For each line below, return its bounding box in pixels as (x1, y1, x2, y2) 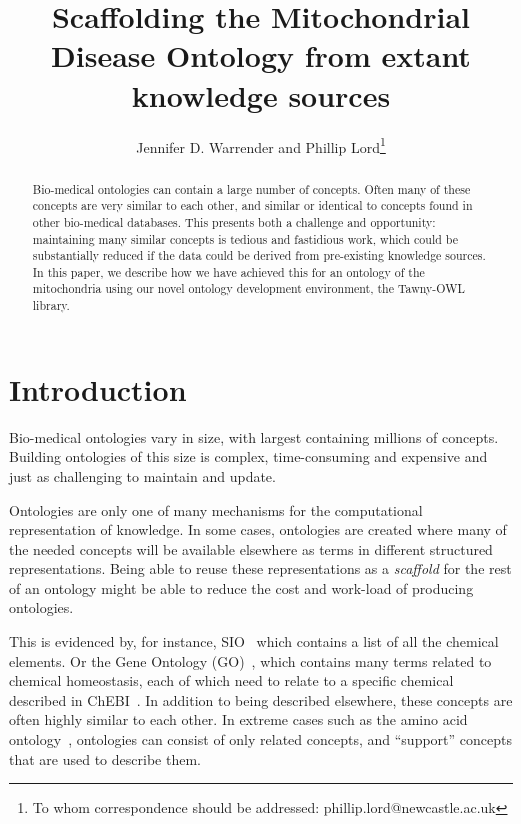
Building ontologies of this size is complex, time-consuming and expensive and (9, 446, 488, 467)
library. (32, 297, 70, 314)
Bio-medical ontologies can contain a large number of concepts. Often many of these (32, 180, 471, 197)
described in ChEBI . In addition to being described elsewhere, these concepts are (9, 689, 513, 710)
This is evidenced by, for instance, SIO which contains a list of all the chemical (9, 631, 499, 652)
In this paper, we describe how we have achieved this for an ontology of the (32, 263, 425, 280)
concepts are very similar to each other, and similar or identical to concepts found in (32, 197, 473, 214)
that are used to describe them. (9, 748, 201, 769)
